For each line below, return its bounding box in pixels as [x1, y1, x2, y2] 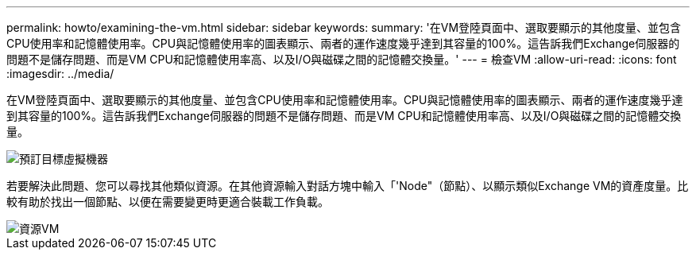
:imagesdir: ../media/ [6, 67, 114, 80]
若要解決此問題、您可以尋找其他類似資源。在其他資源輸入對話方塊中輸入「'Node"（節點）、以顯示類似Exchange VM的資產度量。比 [6, 179, 689, 192]
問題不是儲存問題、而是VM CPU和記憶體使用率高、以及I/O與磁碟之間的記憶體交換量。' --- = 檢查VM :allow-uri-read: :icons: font [6, 52, 677, 66]
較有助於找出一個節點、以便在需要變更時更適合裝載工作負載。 [6, 195, 329, 208]
